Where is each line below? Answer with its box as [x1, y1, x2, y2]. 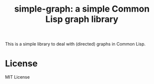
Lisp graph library [45, 14, 118, 25]
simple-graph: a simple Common [14, 3, 150, 15]
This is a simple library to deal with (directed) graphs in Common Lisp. [5, 41, 146, 47]
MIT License [5, 74, 30, 80]
